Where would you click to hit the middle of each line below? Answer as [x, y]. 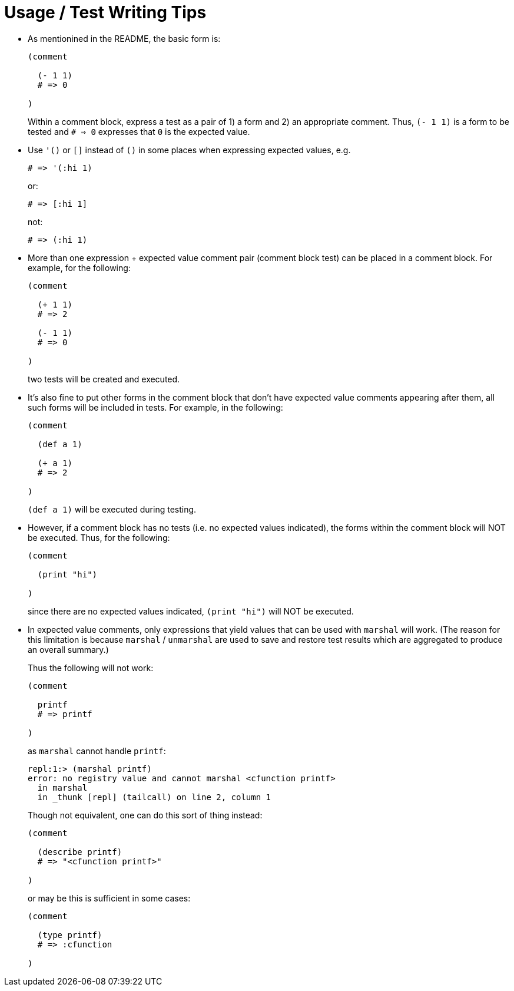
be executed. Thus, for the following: [99, 537]
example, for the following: [79, 267]
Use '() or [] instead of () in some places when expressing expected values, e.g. [189, 150]
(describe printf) [80, 852]
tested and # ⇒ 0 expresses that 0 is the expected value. [139, 131]
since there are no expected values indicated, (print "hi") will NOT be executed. [191, 611]
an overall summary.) [68, 649]
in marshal [62, 787]
